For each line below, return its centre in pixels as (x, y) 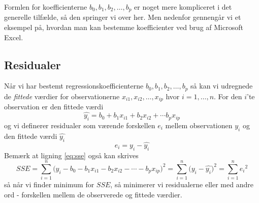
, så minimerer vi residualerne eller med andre (182, 184)
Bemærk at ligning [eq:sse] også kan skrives (71, 155)
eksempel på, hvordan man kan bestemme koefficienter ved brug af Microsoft (124, 27)
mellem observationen (199, 125)
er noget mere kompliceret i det (183, 7)
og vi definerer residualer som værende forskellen (80, 125)
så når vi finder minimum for (49, 184)
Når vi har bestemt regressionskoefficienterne (74, 86)
